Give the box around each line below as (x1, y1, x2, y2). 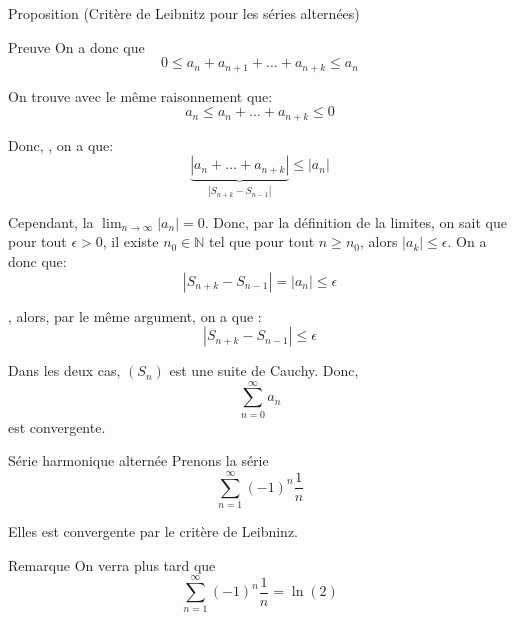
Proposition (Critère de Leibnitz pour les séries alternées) (8, 3, 360, 23)
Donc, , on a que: (8, 134, 114, 155)
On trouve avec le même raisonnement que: (8, 85, 273, 106)
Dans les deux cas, (8, 360, 121, 381)
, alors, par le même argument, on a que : (8, 305, 262, 326)
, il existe (102, 231, 159, 252)
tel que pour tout (209, 231, 315, 252)
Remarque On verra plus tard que (8, 554, 216, 575)
